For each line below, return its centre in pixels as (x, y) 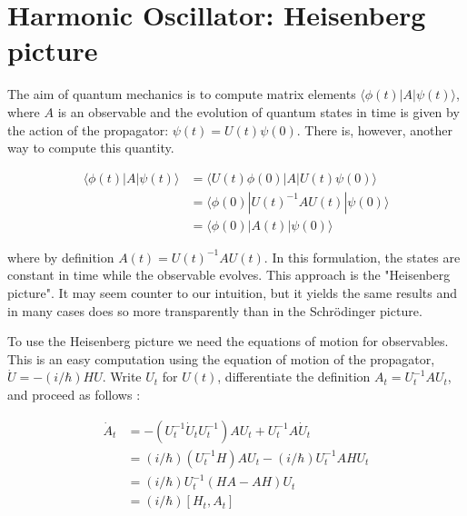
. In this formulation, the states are (362, 257)
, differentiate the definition (294, 377)
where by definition (61, 257)
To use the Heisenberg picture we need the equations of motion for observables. (228, 341)
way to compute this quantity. (91, 148)
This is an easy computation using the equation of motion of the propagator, (221, 358)
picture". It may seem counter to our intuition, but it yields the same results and (232, 292)
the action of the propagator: (88, 129)
